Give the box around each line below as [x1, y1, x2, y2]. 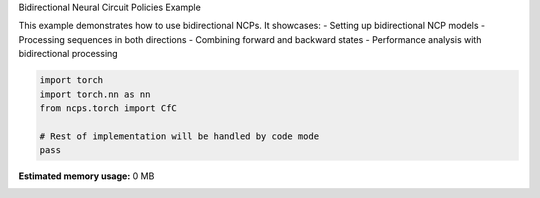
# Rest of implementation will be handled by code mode [39, 130, 320, 142]
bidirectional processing [18, 48, 119, 60]
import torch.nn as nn [39, 88, 151, 100]
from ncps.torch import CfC [39, 102, 177, 114]
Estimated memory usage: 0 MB [18, 170, 155, 182]
